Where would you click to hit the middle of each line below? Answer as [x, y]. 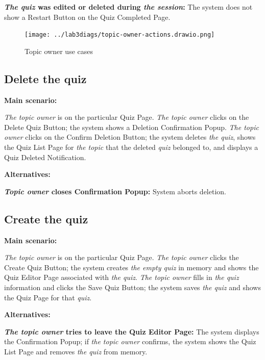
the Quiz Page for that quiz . [48, 297]
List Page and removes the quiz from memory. [76, 351]
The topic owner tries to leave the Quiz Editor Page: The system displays [132, 331]
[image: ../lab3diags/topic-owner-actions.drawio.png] [120, 35]
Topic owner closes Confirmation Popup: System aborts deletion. [115, 191]
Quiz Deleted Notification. [45, 157]
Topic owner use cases [59, 51]
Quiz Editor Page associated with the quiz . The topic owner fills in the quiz [122, 277]
